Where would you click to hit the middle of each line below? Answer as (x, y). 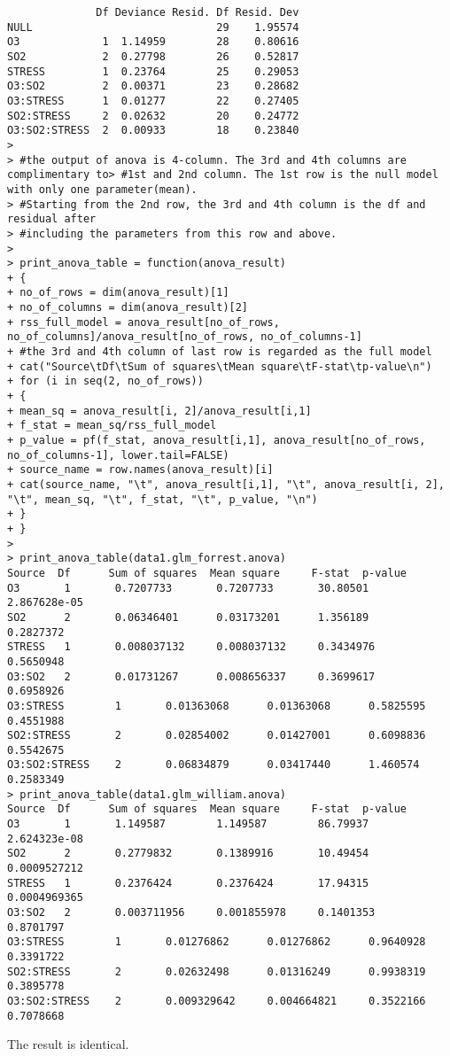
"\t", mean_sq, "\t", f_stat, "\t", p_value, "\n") (163, 499)
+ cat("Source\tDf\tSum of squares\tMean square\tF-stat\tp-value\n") (220, 366)
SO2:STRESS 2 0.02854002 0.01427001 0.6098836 (217, 736)
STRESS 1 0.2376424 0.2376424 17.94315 (188, 883)
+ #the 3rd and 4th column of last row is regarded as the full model (220, 352)
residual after (52, 219)
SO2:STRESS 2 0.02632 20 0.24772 (153, 116)
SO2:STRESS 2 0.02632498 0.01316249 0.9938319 (217, 971)
